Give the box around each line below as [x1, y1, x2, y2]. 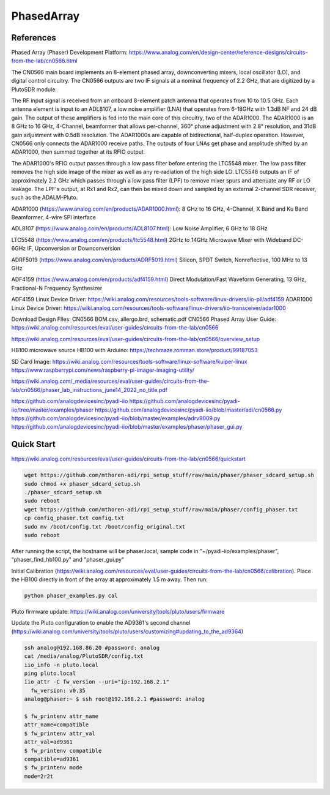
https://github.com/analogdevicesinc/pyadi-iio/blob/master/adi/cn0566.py [95, 406, 282, 413]
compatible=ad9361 [24, 755, 79, 763]
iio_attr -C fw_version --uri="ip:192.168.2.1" [24, 679, 169, 685]
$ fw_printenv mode [24, 764, 82, 771]
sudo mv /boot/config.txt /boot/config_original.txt [24, 523, 186, 530]
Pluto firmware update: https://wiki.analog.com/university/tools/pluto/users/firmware [11, 608, 225, 616]
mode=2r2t [24, 772, 54, 780]
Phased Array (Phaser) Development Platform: [11, 49, 128, 56]
